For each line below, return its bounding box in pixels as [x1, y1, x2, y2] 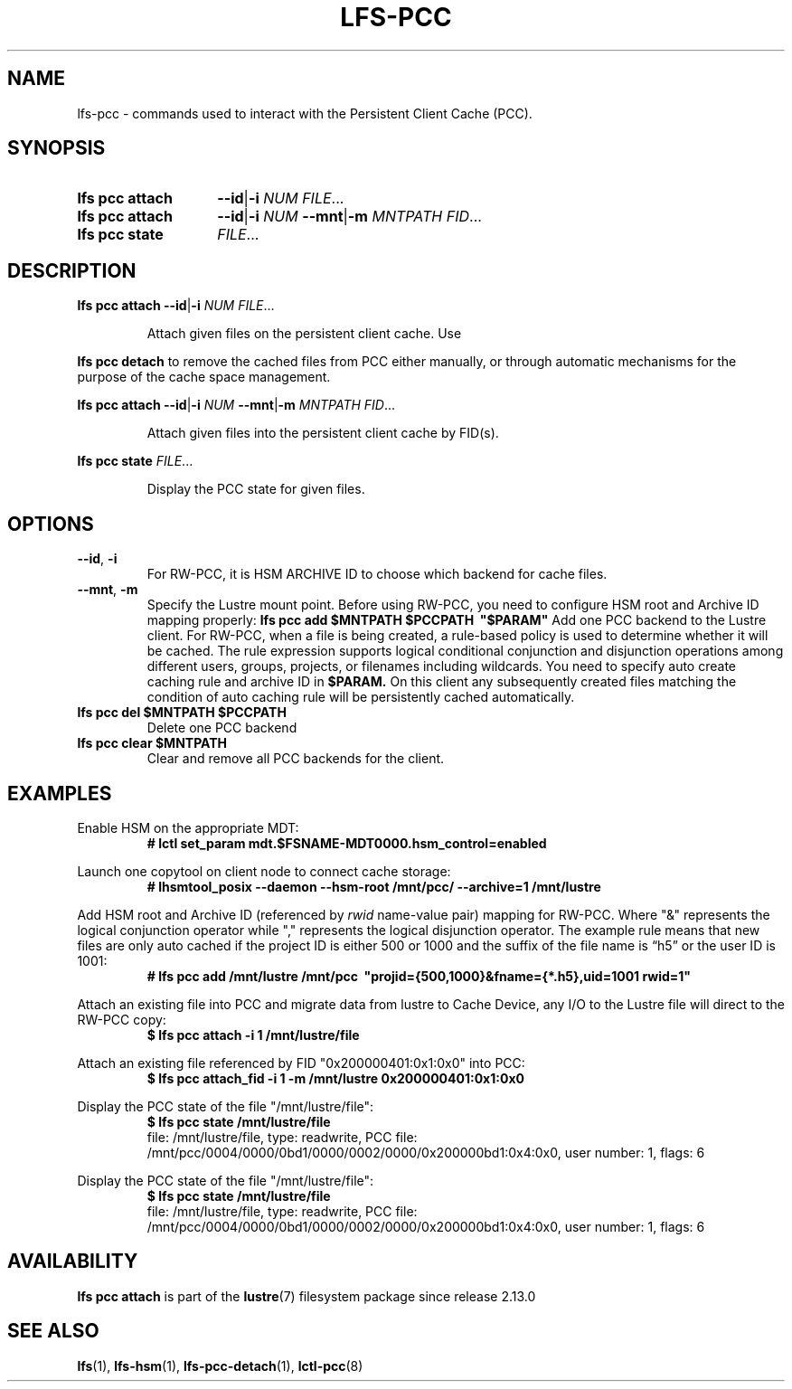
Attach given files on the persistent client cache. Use [146, 326, 462, 342]
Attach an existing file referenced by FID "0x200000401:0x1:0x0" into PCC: [77, 1054, 525, 1071]
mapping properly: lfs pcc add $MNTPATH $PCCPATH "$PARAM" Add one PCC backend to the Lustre [146, 612, 767, 628]
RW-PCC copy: [77, 1011, 166, 1027]
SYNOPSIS [7, 137, 106, 160]
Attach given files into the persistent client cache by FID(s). [146, 425, 499, 441]
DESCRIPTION [7, 259, 137, 282]
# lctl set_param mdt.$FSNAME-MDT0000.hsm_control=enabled [146, 835, 547, 851]
